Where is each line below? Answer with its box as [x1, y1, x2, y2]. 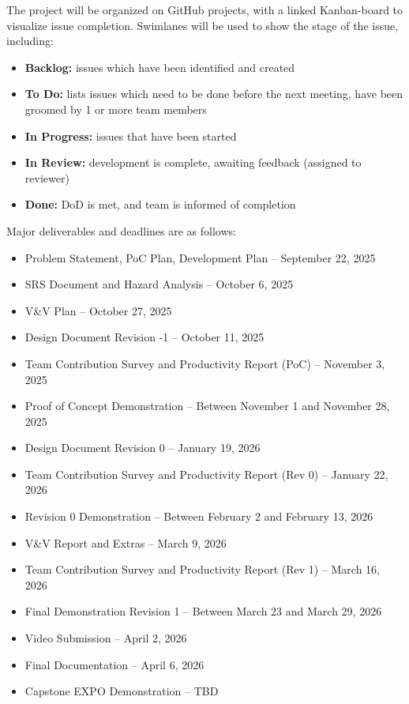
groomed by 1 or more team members [24, 100, 207, 117]
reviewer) [24, 169, 69, 186]
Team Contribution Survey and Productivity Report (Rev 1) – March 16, [24, 561, 381, 578]
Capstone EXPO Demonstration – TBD [24, 683, 219, 699]
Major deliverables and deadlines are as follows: [6, 222, 236, 239]
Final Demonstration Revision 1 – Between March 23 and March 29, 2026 [24, 603, 382, 619]
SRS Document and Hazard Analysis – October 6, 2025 [24, 276, 294, 292]
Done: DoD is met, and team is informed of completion [24, 196, 296, 213]
